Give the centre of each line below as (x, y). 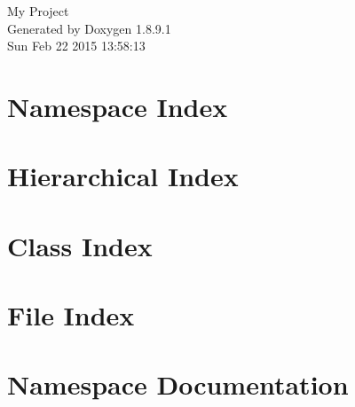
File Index (71, 315)
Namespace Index (118, 106)
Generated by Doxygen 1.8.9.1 (89, 28)
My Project (38, 11)
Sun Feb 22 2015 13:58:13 (76, 46)
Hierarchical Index (123, 176)
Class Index (80, 245)
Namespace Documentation (178, 384)
